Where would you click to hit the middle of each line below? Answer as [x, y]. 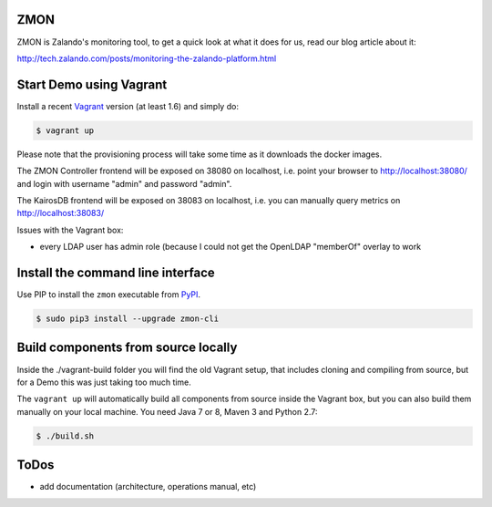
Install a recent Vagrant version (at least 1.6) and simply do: [128, 106]
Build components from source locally [127, 348]
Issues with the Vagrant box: [70, 230]
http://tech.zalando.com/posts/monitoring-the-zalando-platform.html [147, 58]
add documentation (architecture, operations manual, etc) [148, 487]
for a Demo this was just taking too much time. [104, 382]
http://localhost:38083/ [61, 213]
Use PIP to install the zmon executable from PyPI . [108, 295]
